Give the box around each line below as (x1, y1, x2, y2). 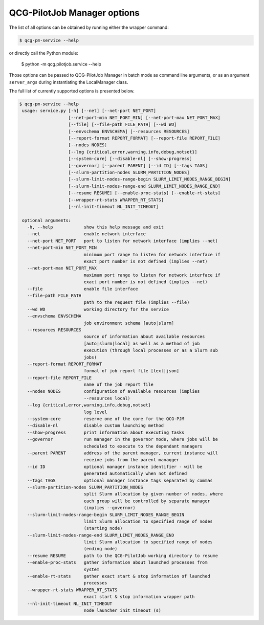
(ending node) (84, 546, 117, 552)
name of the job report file (84, 382, 154, 387)
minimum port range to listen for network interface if (84, 252, 221, 257)
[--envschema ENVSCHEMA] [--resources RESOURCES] (68, 129, 190, 134)
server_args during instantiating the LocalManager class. (9, 79, 128, 85)
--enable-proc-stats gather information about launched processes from (27, 560, 208, 565)
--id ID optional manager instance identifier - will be (27, 464, 203, 469)
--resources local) (84, 395, 131, 401)
